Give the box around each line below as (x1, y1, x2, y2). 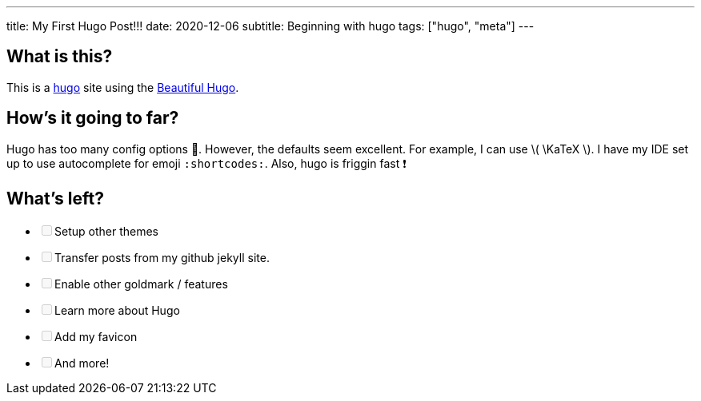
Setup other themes (54, 224, 158, 238)
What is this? (6, 46, 113, 67)
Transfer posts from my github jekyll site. (54, 250, 270, 264)
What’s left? (6, 189, 104, 209)
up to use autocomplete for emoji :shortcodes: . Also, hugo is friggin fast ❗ (6, 156, 407, 170)
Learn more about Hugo (54, 303, 180, 317)
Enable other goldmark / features (54, 276, 228, 291)
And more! (54, 355, 110, 370)
